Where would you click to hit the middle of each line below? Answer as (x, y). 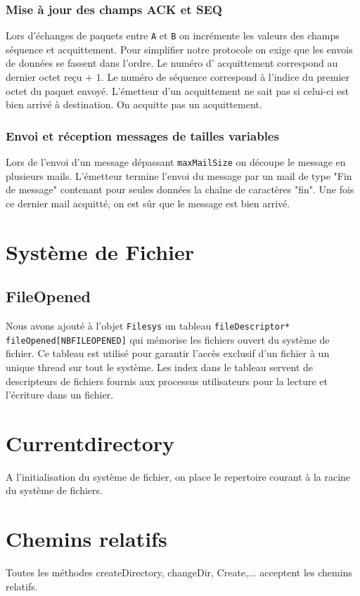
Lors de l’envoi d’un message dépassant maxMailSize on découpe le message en (176, 162)
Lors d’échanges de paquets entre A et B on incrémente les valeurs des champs (173, 35)
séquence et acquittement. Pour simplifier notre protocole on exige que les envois (179, 49)
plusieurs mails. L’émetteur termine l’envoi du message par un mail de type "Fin (179, 175)
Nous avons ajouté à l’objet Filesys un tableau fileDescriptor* (148, 326)
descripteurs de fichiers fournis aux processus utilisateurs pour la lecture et (167, 381)
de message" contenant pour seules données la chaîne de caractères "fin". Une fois (180, 189)
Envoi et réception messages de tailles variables (142, 135)
